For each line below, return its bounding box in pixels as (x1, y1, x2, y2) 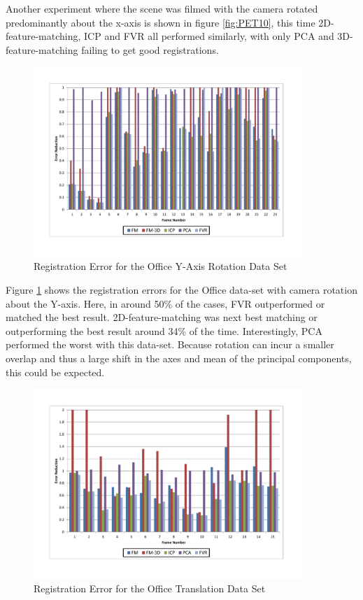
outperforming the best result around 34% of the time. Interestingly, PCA (6, 323, 322, 338)
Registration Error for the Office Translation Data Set (34, 581, 266, 596)
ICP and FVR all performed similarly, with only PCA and (84, 29, 334, 43)
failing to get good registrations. (81, 42, 219, 57)
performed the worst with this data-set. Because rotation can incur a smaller (6, 337, 334, 352)
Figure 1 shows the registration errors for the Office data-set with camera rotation (6, 283, 357, 297)
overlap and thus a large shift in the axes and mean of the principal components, (6, 351, 352, 366)
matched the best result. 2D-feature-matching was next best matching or (6, 310, 318, 324)
